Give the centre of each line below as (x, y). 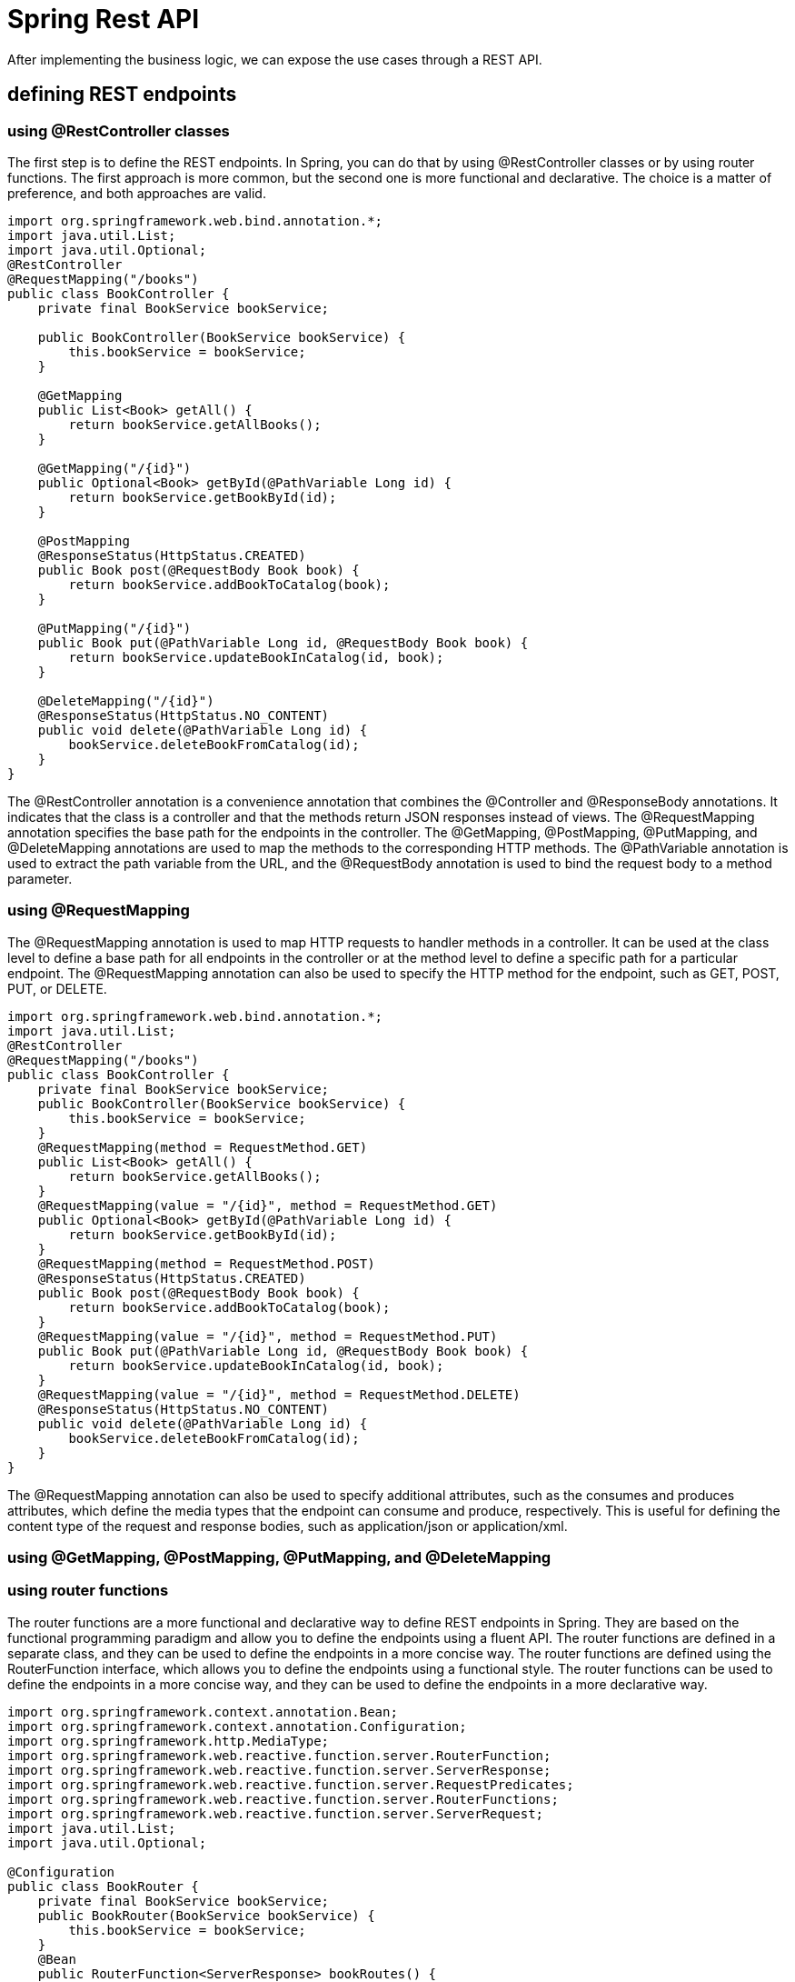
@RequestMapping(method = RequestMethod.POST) (206, 1263)
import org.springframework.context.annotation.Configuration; (237, 1726)
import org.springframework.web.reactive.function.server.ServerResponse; (279, 1770)
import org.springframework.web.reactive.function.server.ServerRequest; (276, 1813)
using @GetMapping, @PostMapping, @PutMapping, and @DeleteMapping (279, 1558)
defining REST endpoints (122, 95)
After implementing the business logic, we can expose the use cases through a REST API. (275, 59)
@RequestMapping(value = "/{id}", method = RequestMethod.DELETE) (279, 1394)
